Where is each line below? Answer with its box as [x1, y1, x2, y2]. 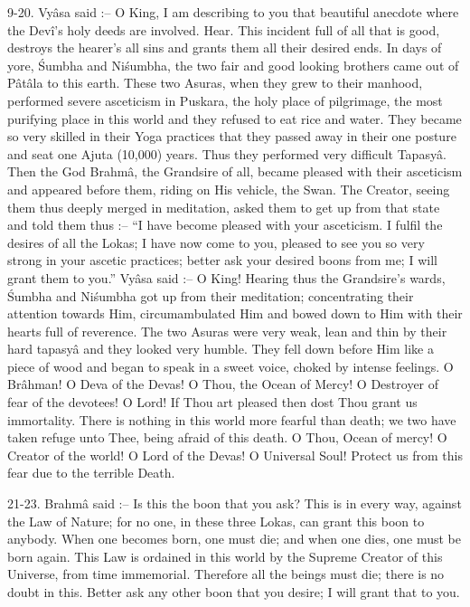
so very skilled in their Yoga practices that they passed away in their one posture [7, 127, 456, 146]
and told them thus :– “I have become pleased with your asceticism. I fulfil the [7, 215, 443, 234]
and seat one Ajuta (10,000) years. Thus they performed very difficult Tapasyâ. [7, 144, 446, 163]
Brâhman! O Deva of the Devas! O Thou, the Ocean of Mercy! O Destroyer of [7, 375, 439, 394]
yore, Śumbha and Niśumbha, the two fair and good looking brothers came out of [7, 55, 459, 74]
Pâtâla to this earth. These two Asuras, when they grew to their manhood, [7, 73, 423, 92]
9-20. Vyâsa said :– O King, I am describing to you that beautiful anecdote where [7, 3, 459, 21]
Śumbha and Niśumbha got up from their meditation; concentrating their [7, 286, 414, 305]
